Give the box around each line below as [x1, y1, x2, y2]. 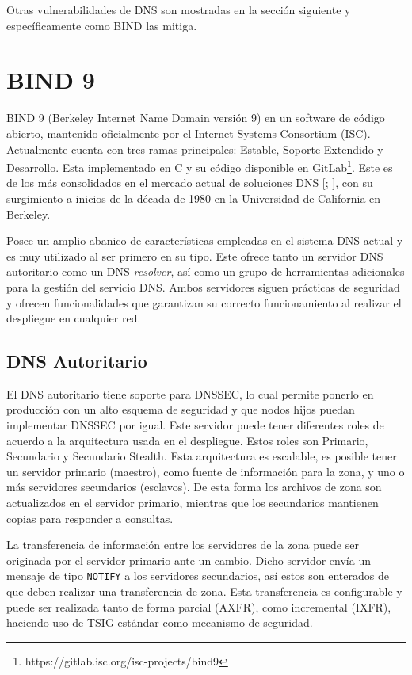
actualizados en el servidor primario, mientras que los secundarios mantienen [6, 494, 379, 511]
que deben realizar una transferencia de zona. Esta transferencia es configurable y [6, 583, 402, 600]
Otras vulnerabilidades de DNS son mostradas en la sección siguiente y [6, 2, 351, 17]
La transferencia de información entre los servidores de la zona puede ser [6, 536, 359, 553]
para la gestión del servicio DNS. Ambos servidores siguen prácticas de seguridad [6, 278, 400, 295]
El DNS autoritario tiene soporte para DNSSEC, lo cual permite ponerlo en [6, 385, 374, 402]
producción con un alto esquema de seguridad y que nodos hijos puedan [6, 401, 355, 418]
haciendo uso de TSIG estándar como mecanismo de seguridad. [6, 614, 313, 631]
